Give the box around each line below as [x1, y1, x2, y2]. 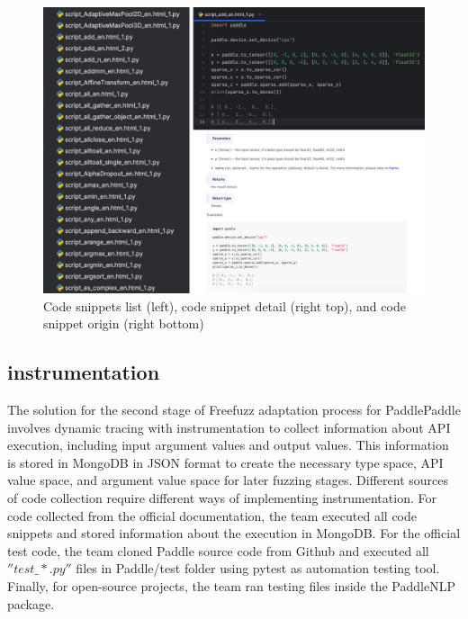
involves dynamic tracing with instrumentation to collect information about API [7, 417, 451, 436]
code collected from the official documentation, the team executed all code [7, 506, 417, 525]
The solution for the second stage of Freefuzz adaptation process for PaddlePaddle [7, 399, 461, 418]
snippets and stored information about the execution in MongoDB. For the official [7, 524, 461, 543]
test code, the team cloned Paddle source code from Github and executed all [7, 541, 429, 560]
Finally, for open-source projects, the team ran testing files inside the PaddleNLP [7, 576, 455, 595]
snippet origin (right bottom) [43, 314, 204, 333]
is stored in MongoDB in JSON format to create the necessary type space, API [7, 453, 444, 471]
